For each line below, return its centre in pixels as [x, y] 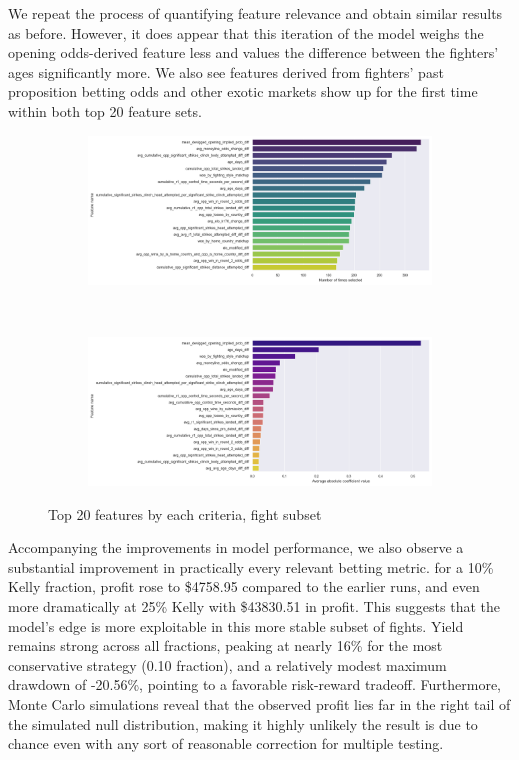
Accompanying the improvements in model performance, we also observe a [236, 547]
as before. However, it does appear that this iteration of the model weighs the [246, 32]
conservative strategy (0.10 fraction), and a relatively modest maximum [227, 664]
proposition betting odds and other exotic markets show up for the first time [243, 91]
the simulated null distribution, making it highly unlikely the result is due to [243, 723]
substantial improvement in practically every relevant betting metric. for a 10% [251, 566]
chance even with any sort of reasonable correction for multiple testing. [226, 743]
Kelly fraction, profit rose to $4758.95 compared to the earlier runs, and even [244, 586]
